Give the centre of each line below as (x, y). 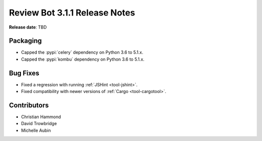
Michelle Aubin (36, 130)
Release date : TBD (28, 27)
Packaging (25, 41)
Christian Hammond (41, 117)
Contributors (29, 105)
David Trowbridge (39, 124)
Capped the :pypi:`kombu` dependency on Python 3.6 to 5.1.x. (83, 59)
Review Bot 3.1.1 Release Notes (72, 13)
